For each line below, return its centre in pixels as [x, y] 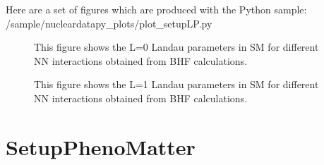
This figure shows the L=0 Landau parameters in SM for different [176, 47]
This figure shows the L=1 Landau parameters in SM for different [176, 84]
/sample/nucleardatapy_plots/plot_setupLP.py [109, 23]
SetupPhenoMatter [101, 146]
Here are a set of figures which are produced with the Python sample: [156, 9]
